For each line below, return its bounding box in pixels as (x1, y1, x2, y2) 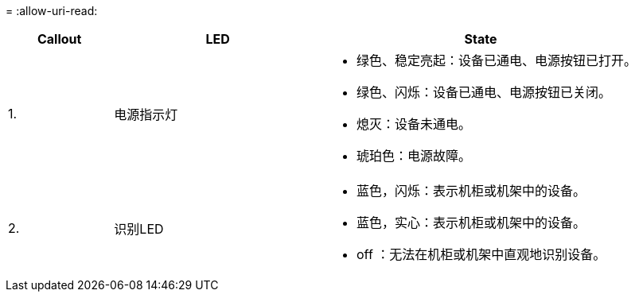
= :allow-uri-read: (6, 4, 98, 17)
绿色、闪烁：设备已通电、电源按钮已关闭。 (356, 84, 611, 100)
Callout (37, 31, 82, 47)
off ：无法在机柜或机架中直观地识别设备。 (356, 246, 606, 262)
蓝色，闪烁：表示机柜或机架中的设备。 (356, 183, 586, 199)
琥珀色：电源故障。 (356, 148, 471, 164)
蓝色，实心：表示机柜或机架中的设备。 (356, 215, 586, 230)
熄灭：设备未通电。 (356, 116, 471, 132)
